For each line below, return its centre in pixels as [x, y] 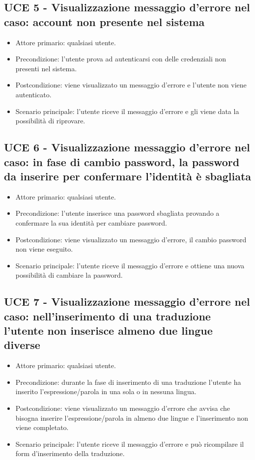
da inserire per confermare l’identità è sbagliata [128, 176]
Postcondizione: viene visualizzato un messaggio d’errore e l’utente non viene [131, 85]
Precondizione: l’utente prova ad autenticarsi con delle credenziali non [121, 59]
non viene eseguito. [44, 249]
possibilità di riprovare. [50, 121]
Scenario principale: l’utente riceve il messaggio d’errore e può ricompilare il [130, 444]
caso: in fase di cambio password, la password [122, 161]
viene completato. [42, 427]
